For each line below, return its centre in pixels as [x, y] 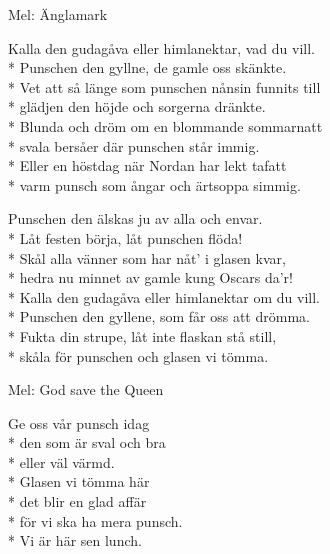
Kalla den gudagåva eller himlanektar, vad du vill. [161, 47]
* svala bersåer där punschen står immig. [134, 145]
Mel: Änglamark [58, 14]
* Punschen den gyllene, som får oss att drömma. [159, 316]
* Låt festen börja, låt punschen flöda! [125, 237]
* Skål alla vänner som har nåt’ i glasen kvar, [147, 257]
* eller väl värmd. [61, 461]
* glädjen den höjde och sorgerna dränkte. [137, 106]
